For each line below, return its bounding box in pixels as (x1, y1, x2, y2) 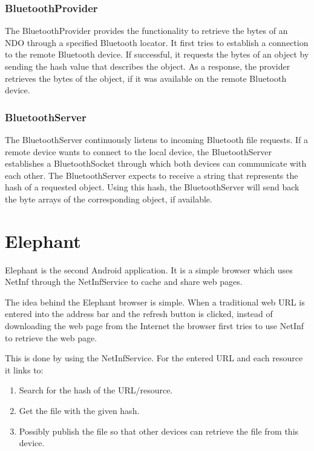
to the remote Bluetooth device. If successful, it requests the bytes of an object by (5, 48, 309, 61)
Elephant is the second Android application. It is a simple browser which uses (5, 263, 293, 276)
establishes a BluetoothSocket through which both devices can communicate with (5, 157, 307, 170)
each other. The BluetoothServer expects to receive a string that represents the (5, 169, 298, 181)
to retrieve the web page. (5, 331, 97, 344)
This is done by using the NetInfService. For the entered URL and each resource (5, 352, 303, 364)
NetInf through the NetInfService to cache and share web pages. (5, 275, 243, 288)
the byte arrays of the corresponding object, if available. (5, 192, 212, 205)
